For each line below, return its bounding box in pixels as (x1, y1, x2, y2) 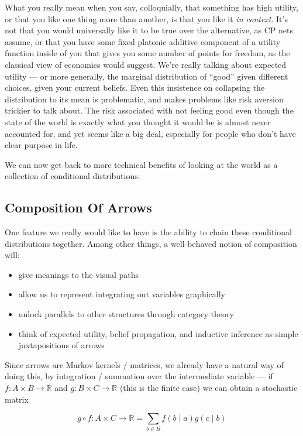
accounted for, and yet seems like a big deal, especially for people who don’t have (5, 127, 296, 139)
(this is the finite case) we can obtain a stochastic (119, 382, 298, 394)
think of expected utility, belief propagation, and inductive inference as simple (18, 327, 298, 339)
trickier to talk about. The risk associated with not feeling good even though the (5, 104, 294, 116)
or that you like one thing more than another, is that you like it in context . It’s (5, 12, 288, 25)
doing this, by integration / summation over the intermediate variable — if (5, 370, 273, 382)
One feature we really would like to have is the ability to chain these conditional (5, 226, 292, 238)
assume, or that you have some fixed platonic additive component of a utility (5, 35, 281, 47)
